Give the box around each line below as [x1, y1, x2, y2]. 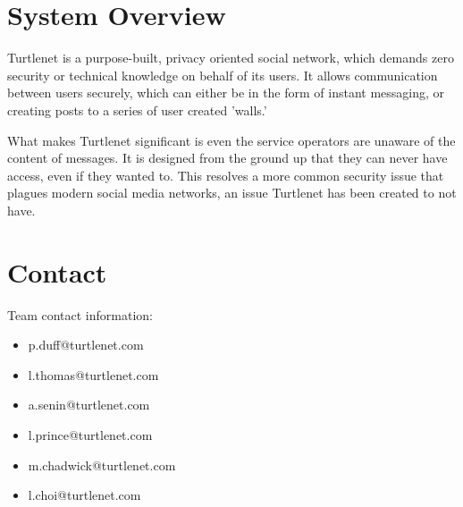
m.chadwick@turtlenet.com [28, 455, 176, 474]
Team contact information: [7, 305, 153, 324]
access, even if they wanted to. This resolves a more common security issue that [7, 165, 444, 184]
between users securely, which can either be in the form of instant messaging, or [7, 83, 445, 102]
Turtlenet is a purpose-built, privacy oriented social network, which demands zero [7, 48, 454, 67]
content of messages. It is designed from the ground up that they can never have [7, 148, 448, 167]
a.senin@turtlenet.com [28, 395, 150, 414]
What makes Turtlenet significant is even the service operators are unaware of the [7, 131, 456, 149]
